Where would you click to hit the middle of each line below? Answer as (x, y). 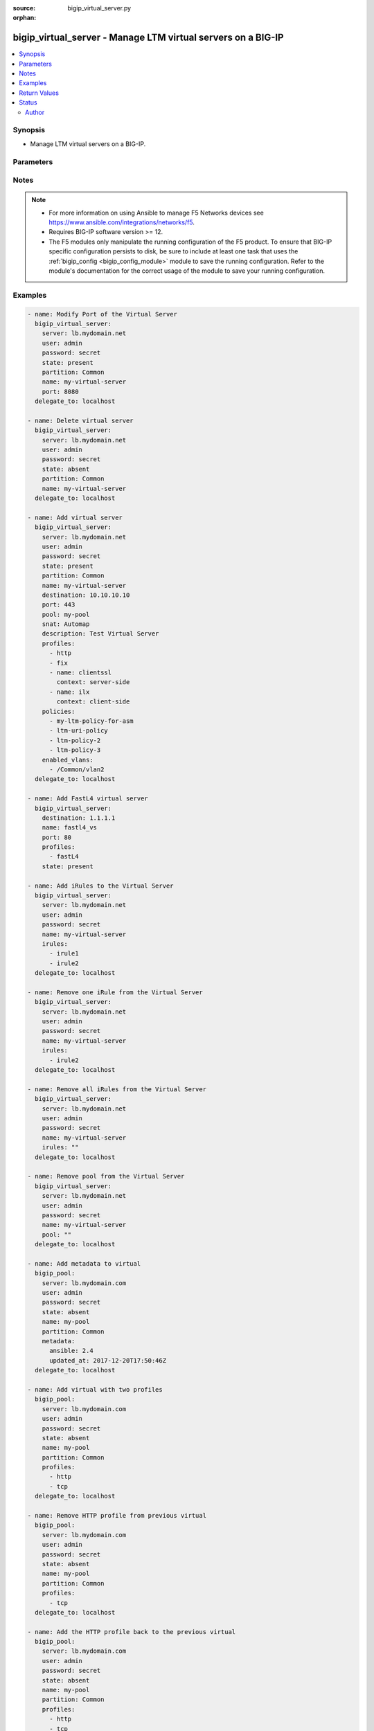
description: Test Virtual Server (100, 634)
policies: (59, 711)
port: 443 (59, 605)
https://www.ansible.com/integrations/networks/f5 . (122, 222)
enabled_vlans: (68, 760)
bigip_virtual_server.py (99, 8)
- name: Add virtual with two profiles (95, 1389)
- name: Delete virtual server (81, 420)
